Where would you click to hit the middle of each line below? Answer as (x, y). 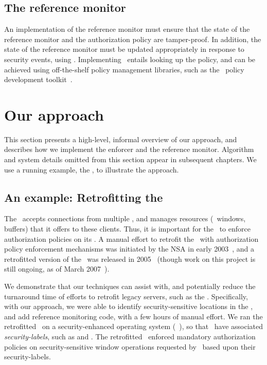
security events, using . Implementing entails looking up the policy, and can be (130, 59)
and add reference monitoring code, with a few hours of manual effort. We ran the (133, 316)
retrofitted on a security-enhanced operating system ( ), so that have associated (134, 326)
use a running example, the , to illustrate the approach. (92, 169)
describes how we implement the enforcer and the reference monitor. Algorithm (129, 149)
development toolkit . (38, 79)
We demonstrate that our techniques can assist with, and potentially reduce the (130, 286)
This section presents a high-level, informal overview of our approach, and (121, 139)
